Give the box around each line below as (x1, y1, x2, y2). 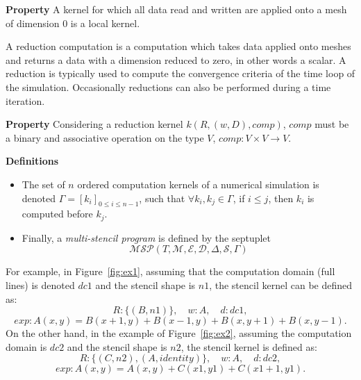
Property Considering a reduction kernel (6, 117, 183, 131)
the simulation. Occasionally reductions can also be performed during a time (6, 79, 331, 94)
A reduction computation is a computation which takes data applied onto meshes (6, 39, 351, 53)
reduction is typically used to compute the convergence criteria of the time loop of (6, 66, 355, 81)
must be (314, 117, 349, 131)
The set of (22, 176, 65, 191)
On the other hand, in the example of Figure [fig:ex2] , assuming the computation (6, 326, 352, 340)
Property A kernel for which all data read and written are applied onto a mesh (6, 2, 347, 16)
